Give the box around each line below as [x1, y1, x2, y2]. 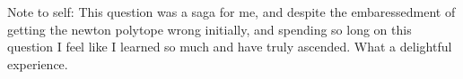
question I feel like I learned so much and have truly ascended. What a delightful [7, 37, 452, 56]
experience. [7, 54, 68, 73]
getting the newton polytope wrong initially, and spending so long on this [7, 20, 412, 38]
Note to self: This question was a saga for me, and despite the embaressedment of [7, 3, 456, 20]
